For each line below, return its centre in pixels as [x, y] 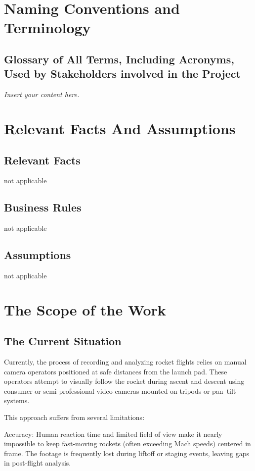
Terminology [47, 27]
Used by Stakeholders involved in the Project [122, 74]
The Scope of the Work [85, 309]
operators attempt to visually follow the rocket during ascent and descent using [124, 381]
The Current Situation [63, 341]
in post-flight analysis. [38, 463]
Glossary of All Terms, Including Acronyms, [119, 59]
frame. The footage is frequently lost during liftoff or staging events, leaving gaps [127, 453]
